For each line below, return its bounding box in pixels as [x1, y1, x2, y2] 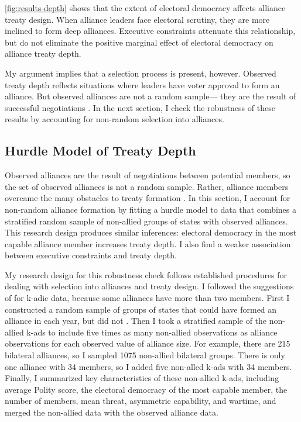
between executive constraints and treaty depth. [5, 249, 177, 261]
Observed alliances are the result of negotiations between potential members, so [5, 169, 290, 181]
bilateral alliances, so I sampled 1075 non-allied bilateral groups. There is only [5, 349, 285, 361]
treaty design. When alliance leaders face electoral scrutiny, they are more [5, 13, 270, 25]
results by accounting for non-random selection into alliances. [5, 113, 224, 125]
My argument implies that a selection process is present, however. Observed [5, 67, 276, 79]
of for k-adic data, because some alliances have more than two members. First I [5, 292, 290, 304]
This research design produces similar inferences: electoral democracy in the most [5, 226, 297, 238]
